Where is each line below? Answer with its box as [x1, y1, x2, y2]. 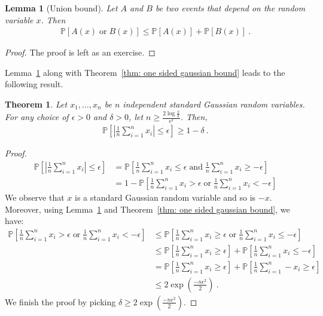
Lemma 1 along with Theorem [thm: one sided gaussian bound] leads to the [5, 66, 285, 78]
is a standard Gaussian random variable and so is [75, 191, 256, 203]
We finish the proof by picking [5, 295, 116, 308]
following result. [5, 78, 63, 90]
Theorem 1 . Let [5, 98, 68, 110]
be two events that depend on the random [155, 2, 306, 14]
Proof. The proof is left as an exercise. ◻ [5, 46, 156, 59]
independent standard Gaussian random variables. [123, 98, 305, 110]
